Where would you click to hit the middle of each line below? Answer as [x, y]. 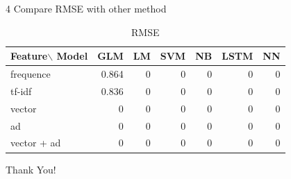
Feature [29, 56]
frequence [31, 74]
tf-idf [21, 91]
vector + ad [36, 143]
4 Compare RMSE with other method [86, 8]
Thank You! [31, 169]
